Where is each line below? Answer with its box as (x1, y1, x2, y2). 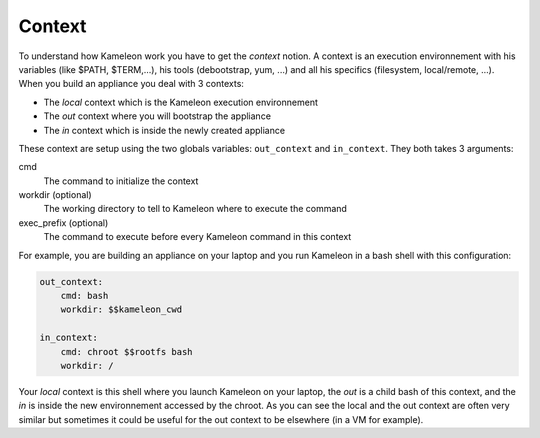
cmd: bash (60, 290, 109, 301)
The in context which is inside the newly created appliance (43, 124, 285, 136)
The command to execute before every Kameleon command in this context (43, 231, 352, 243)
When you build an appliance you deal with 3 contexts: (18, 78, 245, 90)
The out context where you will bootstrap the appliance (43, 110, 272, 122)
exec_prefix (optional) (18, 216, 109, 229)
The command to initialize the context (43, 175, 199, 187)
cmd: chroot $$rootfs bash (60, 346, 194, 357)
